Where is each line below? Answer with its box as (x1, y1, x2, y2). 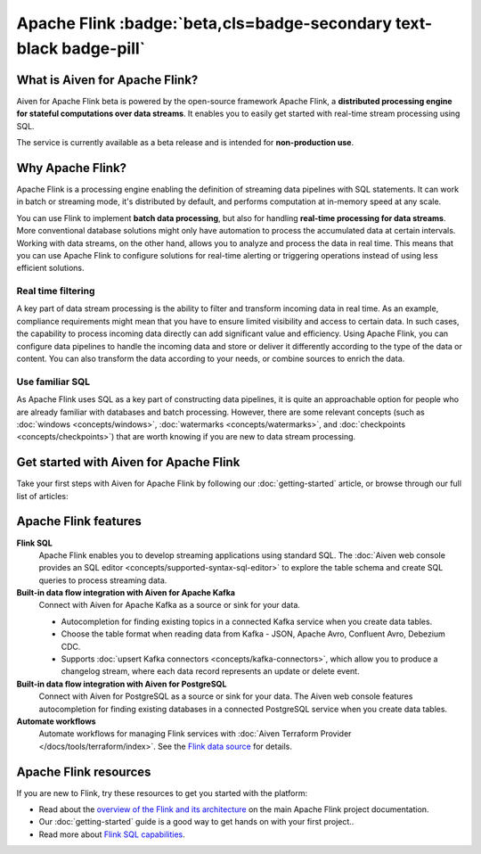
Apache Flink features (16, 513, 143, 530)
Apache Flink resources (16, 764, 151, 779)
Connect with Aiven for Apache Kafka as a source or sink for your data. (38, 600, 300, 611)
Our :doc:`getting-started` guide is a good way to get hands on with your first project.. (38, 817, 355, 827)
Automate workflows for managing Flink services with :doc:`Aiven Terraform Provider (38, 728, 352, 739)
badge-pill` (61, 38, 146, 58)
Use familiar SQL (16, 375, 91, 388)
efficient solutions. (16, 263, 85, 274)
